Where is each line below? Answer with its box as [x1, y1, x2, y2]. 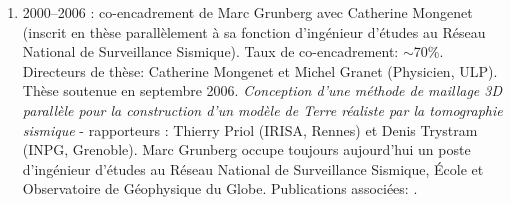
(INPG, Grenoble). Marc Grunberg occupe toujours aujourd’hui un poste [22, 139, 471, 160]
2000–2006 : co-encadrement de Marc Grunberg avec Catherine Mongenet [22, 2, 473, 22]
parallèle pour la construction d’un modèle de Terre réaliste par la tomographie [22, 99, 503, 120]
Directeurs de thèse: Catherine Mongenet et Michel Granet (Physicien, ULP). [22, 60, 498, 81]
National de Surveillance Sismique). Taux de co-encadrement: [22, 41, 399, 62]
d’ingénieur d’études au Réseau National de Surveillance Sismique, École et [22, 158, 484, 179]
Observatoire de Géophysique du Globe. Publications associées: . [22, 178, 418, 199]
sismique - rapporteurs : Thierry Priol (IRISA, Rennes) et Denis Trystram [22, 119, 478, 140]
